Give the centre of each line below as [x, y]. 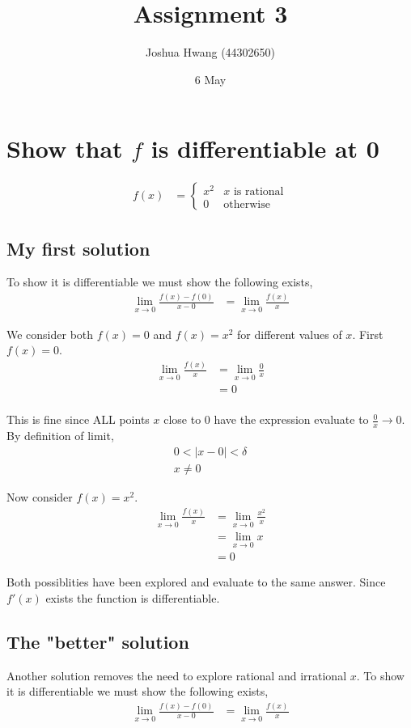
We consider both [50, 334]
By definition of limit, [60, 436]
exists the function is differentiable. [133, 597]
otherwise [247, 204]
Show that [65, 148]
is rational [258, 191]
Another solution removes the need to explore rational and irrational [177, 675]
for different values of [290, 334]
